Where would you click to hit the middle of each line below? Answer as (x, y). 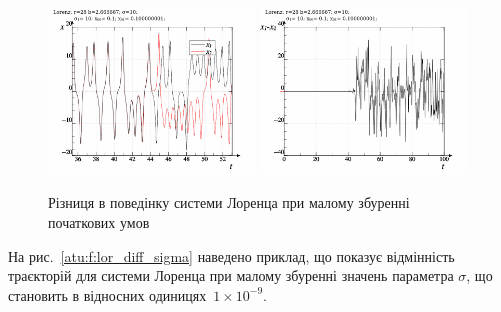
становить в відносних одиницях (107, 294)
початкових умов (99, 221)
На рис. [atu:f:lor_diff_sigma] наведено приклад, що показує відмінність (231, 255)
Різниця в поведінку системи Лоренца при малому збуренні (229, 202)
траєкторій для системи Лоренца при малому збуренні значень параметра (231, 275)
